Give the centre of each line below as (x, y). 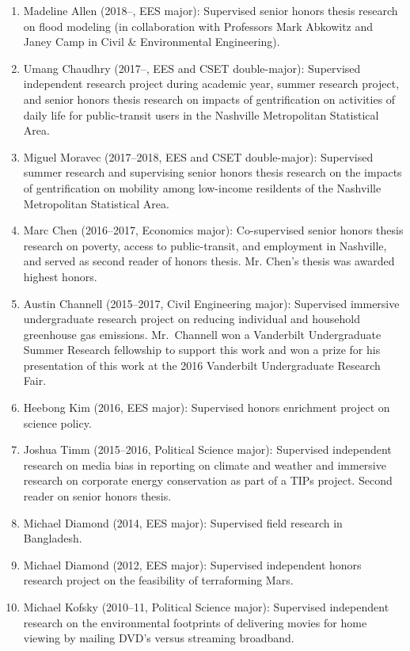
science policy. (57, 423)
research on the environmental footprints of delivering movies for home (195, 622)
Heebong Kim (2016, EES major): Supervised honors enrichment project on (207, 407)
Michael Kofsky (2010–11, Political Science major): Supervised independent (206, 607)
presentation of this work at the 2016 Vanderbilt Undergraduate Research (202, 365)
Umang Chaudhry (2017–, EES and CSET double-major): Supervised (192, 68)
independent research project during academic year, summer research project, (211, 84)
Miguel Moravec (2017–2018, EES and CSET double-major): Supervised (198, 156)
